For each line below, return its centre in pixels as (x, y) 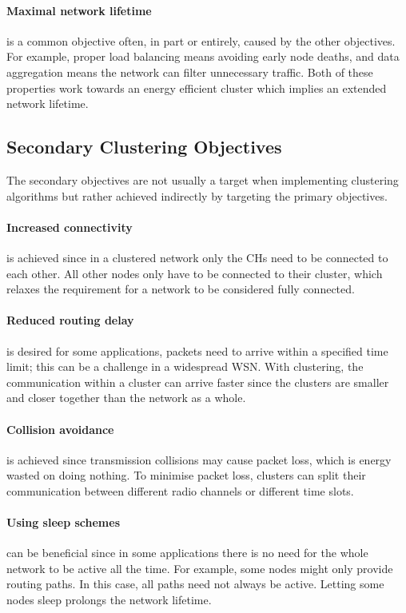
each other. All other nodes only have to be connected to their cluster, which (195, 273)
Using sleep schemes (63, 522)
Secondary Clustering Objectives (144, 147)
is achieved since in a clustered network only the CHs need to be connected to (197, 257)
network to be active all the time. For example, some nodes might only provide (200, 568)
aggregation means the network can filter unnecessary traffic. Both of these (190, 72)
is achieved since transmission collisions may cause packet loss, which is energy (199, 459)
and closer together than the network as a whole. (126, 398)
